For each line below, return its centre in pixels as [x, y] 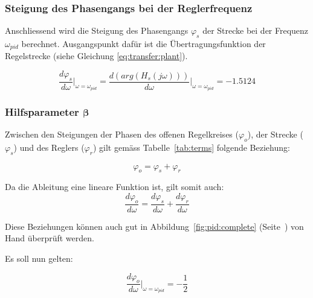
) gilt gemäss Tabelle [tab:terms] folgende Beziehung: [191, 147]
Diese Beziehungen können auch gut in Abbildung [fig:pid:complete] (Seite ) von [154, 226]
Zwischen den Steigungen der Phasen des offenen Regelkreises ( [122, 134]
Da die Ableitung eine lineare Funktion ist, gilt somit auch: [115, 187]
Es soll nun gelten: [39, 258]
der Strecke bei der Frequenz [256, 30]
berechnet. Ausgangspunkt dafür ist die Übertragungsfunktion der [144, 44]
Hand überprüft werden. [50, 238]
